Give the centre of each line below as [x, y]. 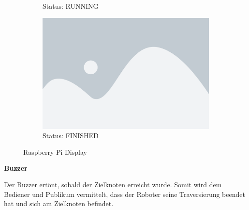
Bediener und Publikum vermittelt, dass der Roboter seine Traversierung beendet [124, 194]
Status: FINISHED [71, 136]
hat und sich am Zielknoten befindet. [59, 203]
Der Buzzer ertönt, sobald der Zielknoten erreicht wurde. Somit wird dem [113, 185]
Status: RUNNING [71, 6]
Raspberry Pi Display [55, 152]
